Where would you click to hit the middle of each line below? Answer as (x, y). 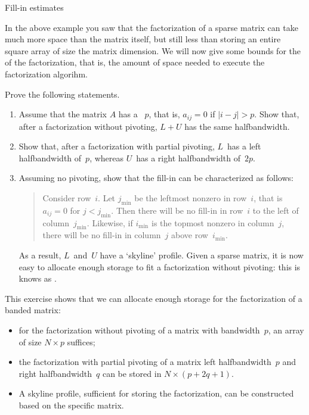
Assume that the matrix (63, 114)
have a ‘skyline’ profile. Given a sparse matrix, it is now (202, 255)
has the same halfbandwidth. (237, 126)
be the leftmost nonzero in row (191, 197)
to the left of (276, 210)
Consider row (67, 197)
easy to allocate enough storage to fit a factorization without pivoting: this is (160, 266)
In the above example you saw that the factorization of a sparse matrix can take (152, 27)
